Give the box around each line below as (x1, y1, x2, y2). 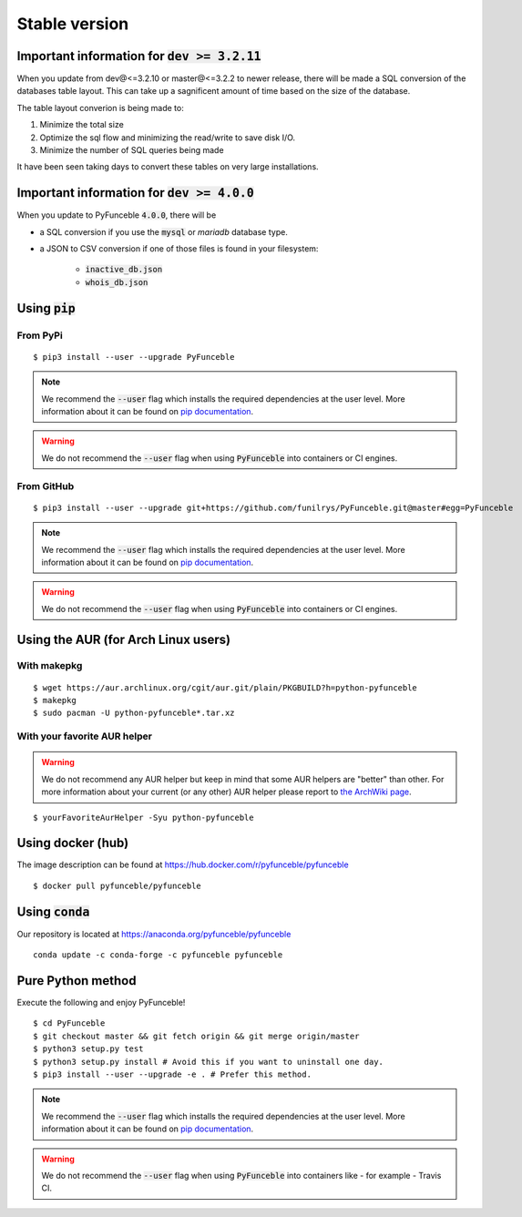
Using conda (16, 904, 90, 919)
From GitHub (16, 479, 75, 492)
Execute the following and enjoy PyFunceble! (16, 997, 186, 1008)
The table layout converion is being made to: (16, 102, 184, 113)
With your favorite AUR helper (16, 730, 152, 742)
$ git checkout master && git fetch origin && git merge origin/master (33, 1030, 360, 1041)
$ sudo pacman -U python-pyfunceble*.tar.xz (33, 708, 236, 719)
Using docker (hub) (16, 835, 129, 851)
